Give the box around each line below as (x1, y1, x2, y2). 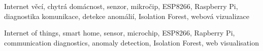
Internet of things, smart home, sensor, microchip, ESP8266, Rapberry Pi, (4, 27, 235, 38)
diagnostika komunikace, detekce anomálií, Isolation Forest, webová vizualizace (4, 10, 250, 21)
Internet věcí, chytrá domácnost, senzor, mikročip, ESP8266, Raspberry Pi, (4, 1, 238, 11)
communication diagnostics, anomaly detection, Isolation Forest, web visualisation (4, 37, 259, 47)
